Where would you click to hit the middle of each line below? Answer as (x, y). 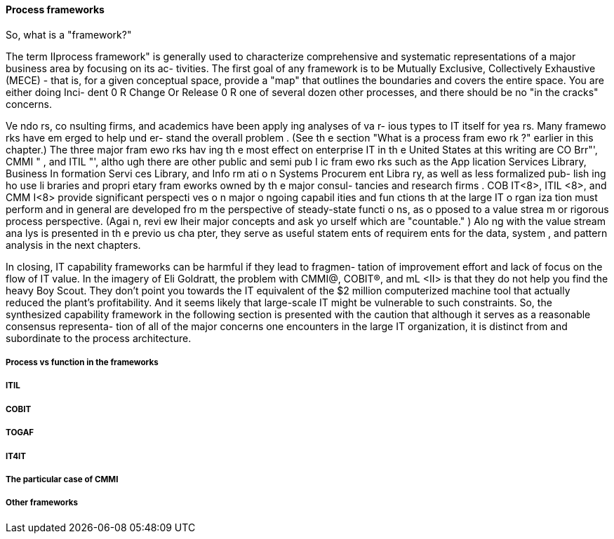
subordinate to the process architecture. (99, 338)
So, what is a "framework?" (69, 34)
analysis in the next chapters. (73, 245)
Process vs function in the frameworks (82, 362)
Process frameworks (55, 9)
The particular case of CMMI (62, 479)
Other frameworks (42, 503)
